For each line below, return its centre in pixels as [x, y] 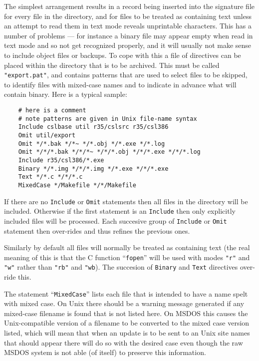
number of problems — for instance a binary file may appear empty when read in [129, 35]
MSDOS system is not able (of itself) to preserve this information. [105, 352]
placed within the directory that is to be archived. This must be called [112, 65]
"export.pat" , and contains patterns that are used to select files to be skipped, [126, 75]
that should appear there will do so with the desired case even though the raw [124, 342]
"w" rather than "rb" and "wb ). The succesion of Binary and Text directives [121, 267]
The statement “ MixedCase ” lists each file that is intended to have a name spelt [126, 293]
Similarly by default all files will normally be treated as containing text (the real [127, 247]
